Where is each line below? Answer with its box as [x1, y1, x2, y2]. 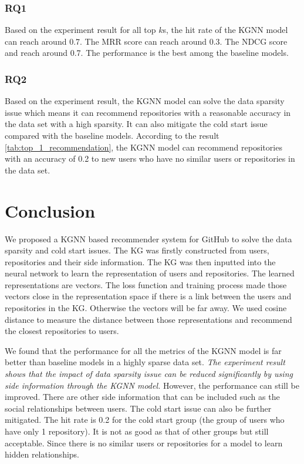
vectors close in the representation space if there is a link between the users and [5, 290, 292, 302]
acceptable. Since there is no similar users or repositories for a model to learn [5, 436, 283, 449]
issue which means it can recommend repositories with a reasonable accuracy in [5, 106, 291, 118]
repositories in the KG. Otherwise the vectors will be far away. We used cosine [5, 302, 287, 314]
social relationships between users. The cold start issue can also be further [5, 402, 272, 414]
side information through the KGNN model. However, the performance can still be [5, 379, 299, 391]
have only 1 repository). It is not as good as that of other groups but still [5, 425, 269, 437]
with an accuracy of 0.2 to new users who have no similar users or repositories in [5, 152, 295, 165]
